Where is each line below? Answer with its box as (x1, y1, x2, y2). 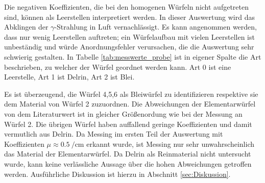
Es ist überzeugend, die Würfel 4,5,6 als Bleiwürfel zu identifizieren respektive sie (4, 88, 258, 99)
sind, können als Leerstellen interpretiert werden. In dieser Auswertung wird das (4, 11, 255, 22)
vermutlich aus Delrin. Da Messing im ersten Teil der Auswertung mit (4, 128, 223, 139)
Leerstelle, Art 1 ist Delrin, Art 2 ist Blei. (4, 71, 135, 82)
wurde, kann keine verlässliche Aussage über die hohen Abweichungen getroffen (4, 158, 252, 169)
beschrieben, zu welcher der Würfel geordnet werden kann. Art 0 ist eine (4, 61, 231, 72)
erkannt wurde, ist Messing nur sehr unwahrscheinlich (86, 138, 254, 149)
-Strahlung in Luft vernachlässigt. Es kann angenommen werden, (54, 21, 257, 32)
